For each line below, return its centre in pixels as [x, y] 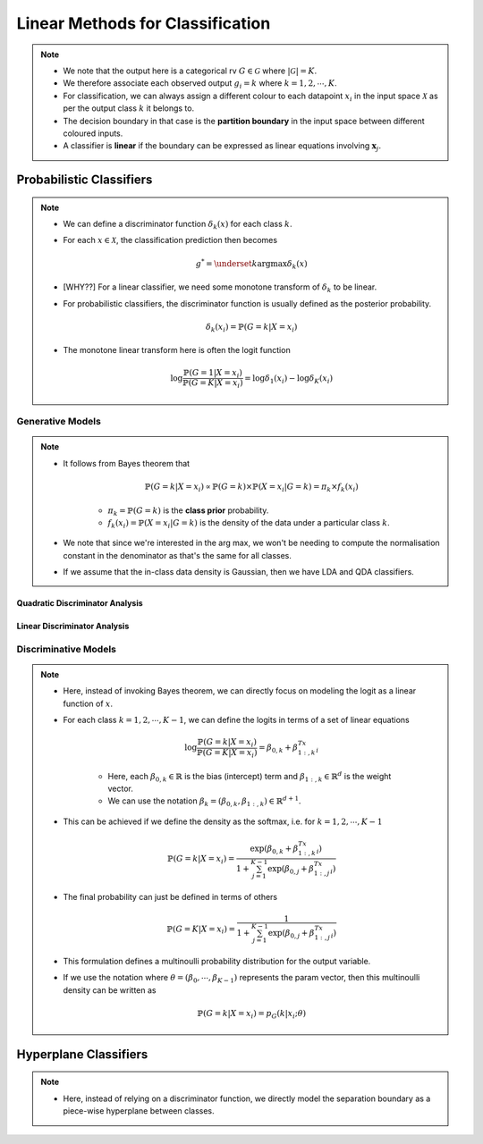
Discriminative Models [66, 649]
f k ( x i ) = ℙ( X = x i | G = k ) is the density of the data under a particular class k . [249, 523]
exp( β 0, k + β [274, 849]
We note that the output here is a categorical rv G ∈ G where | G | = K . [190, 71]
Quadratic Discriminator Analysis [80, 603]
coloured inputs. [93, 133]
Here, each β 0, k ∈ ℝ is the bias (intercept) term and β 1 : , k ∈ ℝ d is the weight [250, 777]
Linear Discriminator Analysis [73, 627]
